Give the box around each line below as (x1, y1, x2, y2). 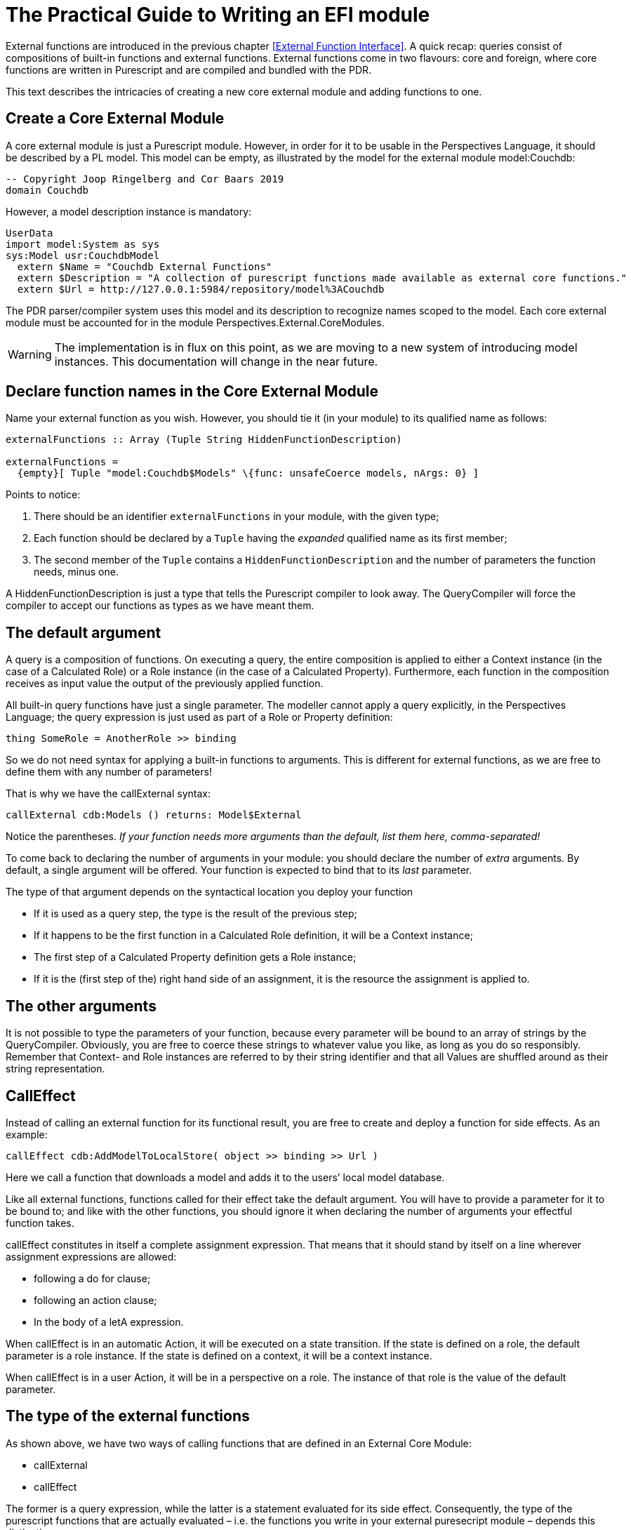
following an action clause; (34, 1293, 157, 1306)
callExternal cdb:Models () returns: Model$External (6, 809, 302, 821)
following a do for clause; (34, 1272, 151, 1284)
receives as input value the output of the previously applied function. (6, 677, 324, 690)
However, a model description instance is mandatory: (6, 205, 252, 218)
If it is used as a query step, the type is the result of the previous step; (34, 907, 357, 920)
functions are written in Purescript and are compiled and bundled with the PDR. (6, 63, 372, 76)
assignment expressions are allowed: (6, 1250, 177, 1263)
